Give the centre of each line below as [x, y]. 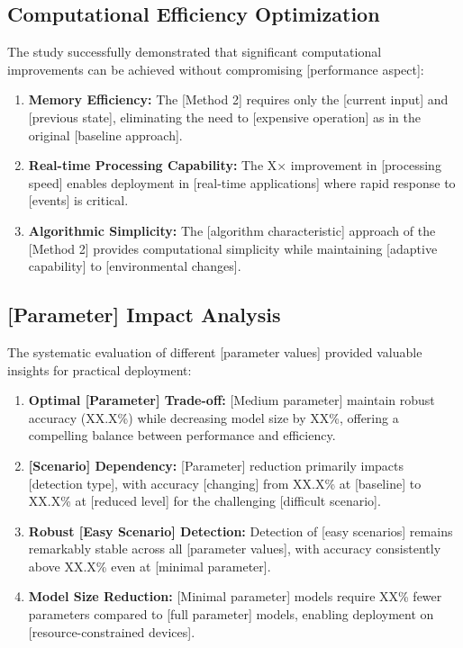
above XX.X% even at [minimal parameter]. [150, 566]
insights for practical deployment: [100, 369]
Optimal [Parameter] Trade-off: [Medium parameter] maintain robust [231, 400]
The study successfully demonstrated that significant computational [195, 52]
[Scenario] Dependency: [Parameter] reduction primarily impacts [216, 465]
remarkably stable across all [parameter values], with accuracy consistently [235, 549]
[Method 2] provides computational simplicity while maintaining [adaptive [233, 248]
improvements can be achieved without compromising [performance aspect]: [216, 69]
